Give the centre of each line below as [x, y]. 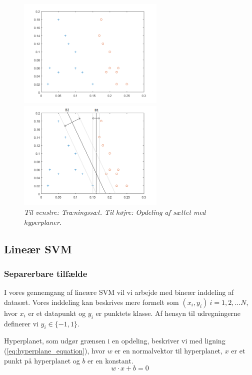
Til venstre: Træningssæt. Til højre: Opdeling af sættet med [115, 212]
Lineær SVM [38, 249]
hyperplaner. [43, 222]
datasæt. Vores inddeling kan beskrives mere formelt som [91, 302]
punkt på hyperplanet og [42, 360]
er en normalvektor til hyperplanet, [168, 350]
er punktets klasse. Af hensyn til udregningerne [168, 313]
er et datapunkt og [57, 313]
